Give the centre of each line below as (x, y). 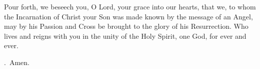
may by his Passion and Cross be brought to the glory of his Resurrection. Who (126, 26)
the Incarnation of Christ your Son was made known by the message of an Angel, (128, 16)
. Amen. (17, 62)
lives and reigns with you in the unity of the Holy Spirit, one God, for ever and (125, 35)
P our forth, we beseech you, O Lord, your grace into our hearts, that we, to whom (130, 6)
